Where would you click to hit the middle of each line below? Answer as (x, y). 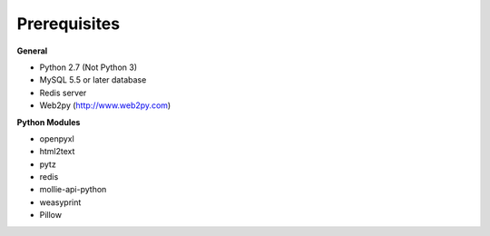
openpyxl (57, 138)
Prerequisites (69, 24)
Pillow (51, 215)
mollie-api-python (73, 190)
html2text (57, 152)
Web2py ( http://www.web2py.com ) (105, 105)
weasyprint (60, 202)
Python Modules (49, 122)
